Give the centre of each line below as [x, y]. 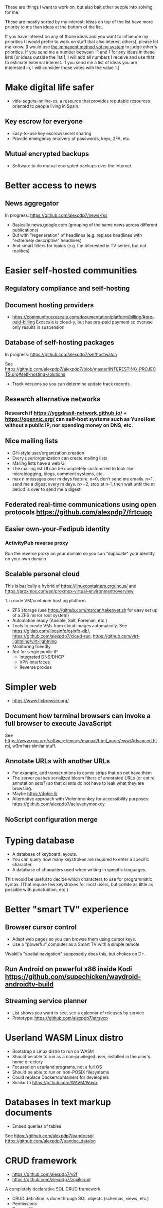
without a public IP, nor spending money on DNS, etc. [69, 425]
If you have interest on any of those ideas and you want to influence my [77, 36]
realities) [21, 251]
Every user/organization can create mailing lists [60, 458]
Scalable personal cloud [42, 574]
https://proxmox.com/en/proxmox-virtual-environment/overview [69, 591]
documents [29, 1113]
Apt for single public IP [35, 651]
